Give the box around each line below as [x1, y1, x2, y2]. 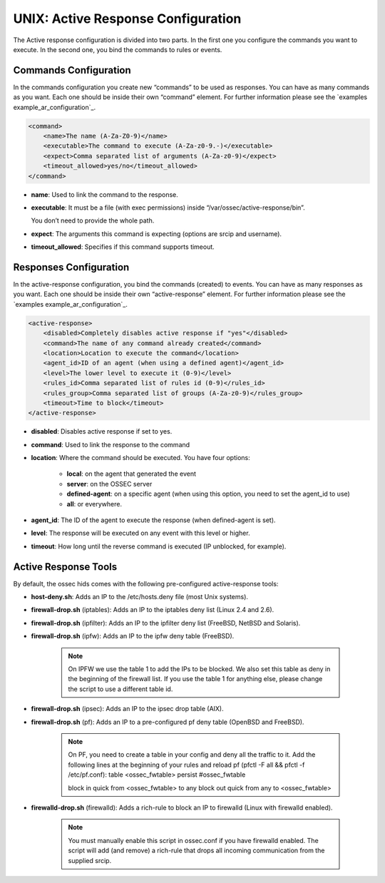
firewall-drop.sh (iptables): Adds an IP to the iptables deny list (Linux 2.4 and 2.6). [31, 606, 274, 614]
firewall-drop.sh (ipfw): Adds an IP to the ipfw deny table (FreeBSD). [31, 632, 235, 640]
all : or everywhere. [66, 499, 123, 508]
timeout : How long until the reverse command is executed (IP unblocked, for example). [31, 542, 287, 551]
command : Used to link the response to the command [31, 440, 190, 449]
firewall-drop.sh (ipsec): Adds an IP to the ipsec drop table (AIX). [31, 705, 224, 713]
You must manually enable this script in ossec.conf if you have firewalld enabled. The [68, 836, 319, 844]
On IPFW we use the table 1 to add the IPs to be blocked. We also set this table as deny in [68, 665, 331, 673]
